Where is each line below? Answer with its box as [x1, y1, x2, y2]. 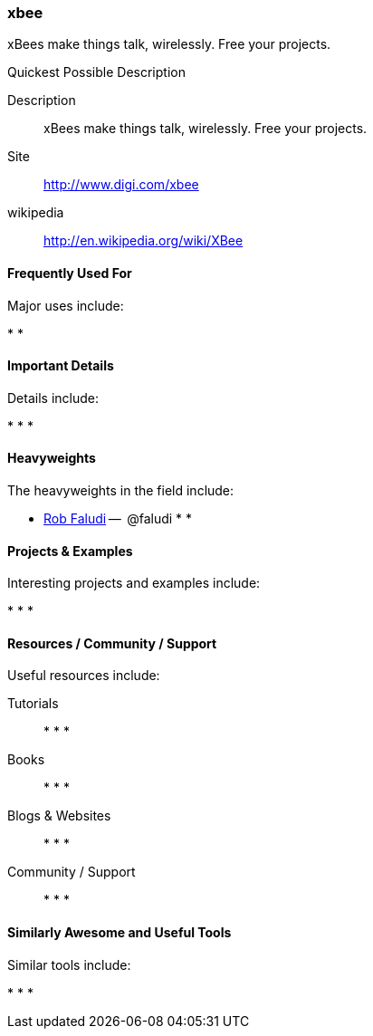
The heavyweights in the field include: [7, 483, 234, 499]
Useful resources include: [7, 667, 160, 684]
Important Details [7, 358, 114, 374]
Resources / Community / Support [7, 635, 217, 651]
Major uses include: [7, 297, 124, 313]
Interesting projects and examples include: [7, 575, 261, 591]
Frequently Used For [7, 264, 132, 281]
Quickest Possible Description [7, 64, 186, 81]
